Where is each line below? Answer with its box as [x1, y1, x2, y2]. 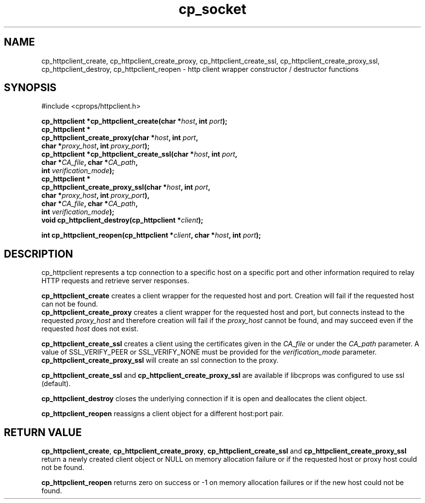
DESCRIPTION [4, 247, 73, 260]
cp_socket [179, 1, 246, 17]
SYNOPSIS [4, 81, 57, 94]
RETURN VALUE [4, 426, 82, 438]
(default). [41, 379, 71, 388]
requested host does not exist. [41, 325, 139, 333]
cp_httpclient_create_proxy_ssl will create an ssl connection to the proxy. [41, 356, 279, 365]
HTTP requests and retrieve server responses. [41, 276, 189, 285]
